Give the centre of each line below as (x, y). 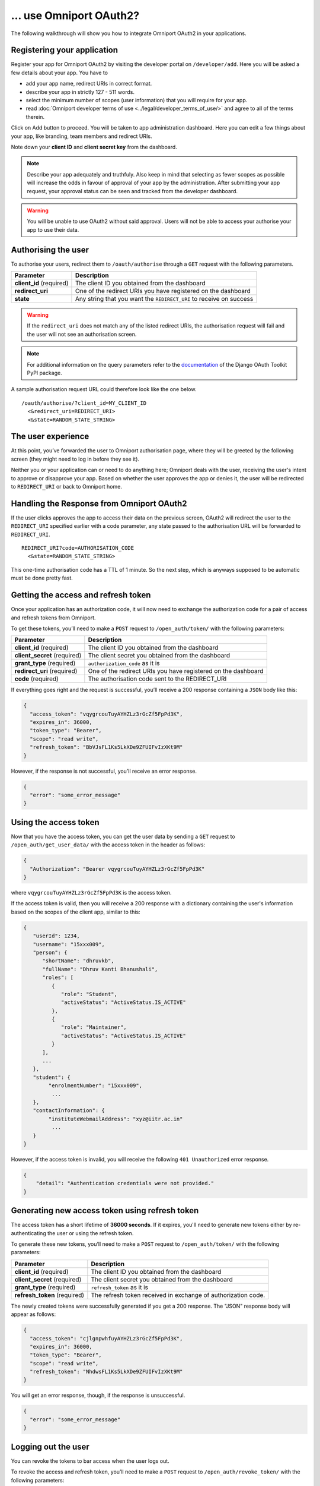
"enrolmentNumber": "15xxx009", (95, 1086)
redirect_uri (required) (46, 671)
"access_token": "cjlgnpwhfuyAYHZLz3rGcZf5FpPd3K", (106, 1338)
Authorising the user (50, 250)
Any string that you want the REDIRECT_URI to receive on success (164, 299)
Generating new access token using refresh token (105, 1210)
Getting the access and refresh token (81, 595)
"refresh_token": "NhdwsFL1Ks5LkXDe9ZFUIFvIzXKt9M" (106, 1372)
